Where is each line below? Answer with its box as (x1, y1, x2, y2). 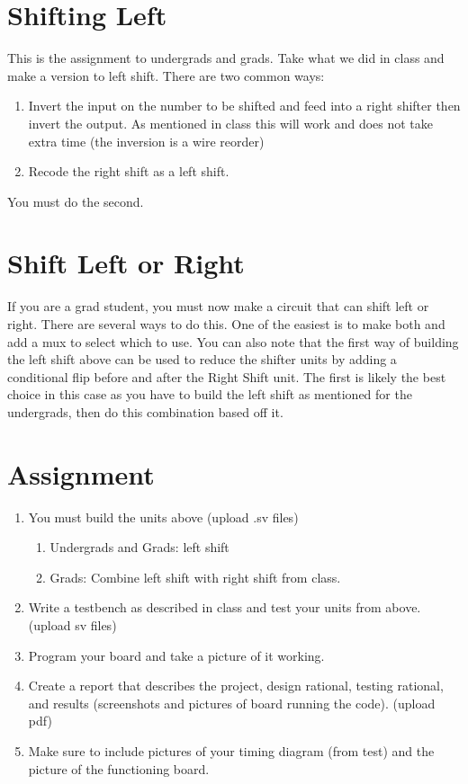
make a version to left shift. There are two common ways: (7, 66, 325, 85)
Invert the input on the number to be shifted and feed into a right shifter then (28, 96, 461, 115)
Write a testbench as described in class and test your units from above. (28, 598, 421, 617)
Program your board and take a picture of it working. (28, 646, 325, 664)
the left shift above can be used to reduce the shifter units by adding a (7, 350, 397, 369)
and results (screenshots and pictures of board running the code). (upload (28, 693, 436, 712)
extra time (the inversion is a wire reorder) (28, 131, 265, 150)
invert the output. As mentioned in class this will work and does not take (28, 113, 434, 132)
